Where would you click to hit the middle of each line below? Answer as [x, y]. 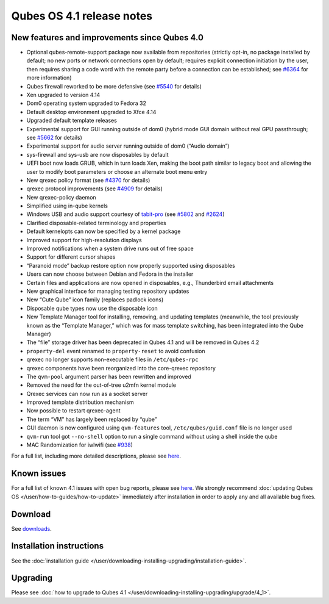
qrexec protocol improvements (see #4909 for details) [94, 189]
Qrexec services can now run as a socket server [87, 394]
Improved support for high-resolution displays [84, 240]
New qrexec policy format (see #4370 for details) [88, 180]
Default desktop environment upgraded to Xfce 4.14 [91, 112]
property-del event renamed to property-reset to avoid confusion [116, 351]
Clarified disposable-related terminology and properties [97, 223]
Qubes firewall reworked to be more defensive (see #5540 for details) [114, 86]
